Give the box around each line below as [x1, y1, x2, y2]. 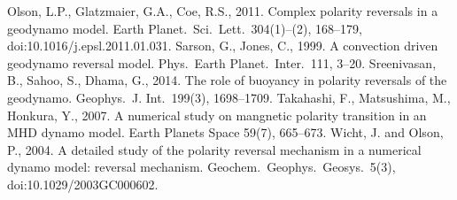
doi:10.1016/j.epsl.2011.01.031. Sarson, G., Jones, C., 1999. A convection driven [7, 36, 438, 55]
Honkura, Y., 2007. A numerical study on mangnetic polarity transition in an [7, 105, 427, 124]
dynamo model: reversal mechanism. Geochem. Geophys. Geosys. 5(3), [7, 158, 396, 176]
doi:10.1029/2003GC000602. [7, 174, 159, 193]
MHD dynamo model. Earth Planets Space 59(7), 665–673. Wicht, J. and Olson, [7, 123, 444, 142]
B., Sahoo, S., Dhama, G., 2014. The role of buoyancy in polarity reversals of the [7, 71, 447, 89]
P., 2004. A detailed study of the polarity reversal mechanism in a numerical [7, 140, 422, 158]
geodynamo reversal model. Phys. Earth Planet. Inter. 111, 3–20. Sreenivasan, [7, 53, 437, 72]
